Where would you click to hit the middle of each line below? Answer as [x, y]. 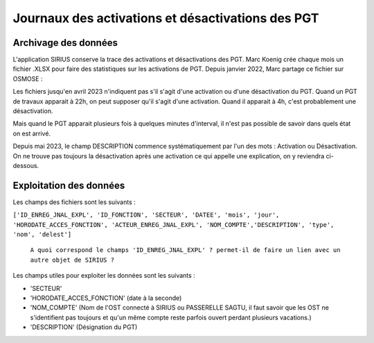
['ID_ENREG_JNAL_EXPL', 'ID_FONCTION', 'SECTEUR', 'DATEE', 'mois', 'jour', [146, 215]
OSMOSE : [28, 78]
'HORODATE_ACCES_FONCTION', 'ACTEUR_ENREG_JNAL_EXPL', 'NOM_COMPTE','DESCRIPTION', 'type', [173, 225]
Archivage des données [65, 43]
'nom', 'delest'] [42, 235]
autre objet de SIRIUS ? [72, 260]
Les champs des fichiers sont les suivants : [74, 202]
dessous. [26, 165]
